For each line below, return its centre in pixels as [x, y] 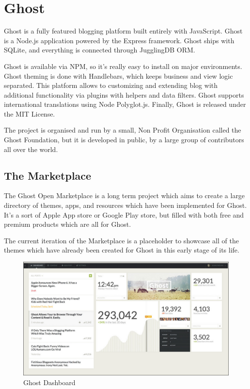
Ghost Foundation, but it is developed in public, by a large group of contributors [124, 140]
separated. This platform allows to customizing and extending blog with [111, 85]
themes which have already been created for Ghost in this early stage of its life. [122, 250]
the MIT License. [30, 113]
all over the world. [31, 149]
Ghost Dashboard [49, 382]
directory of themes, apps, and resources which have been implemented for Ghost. [125, 205]
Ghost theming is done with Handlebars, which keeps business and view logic [118, 76]
